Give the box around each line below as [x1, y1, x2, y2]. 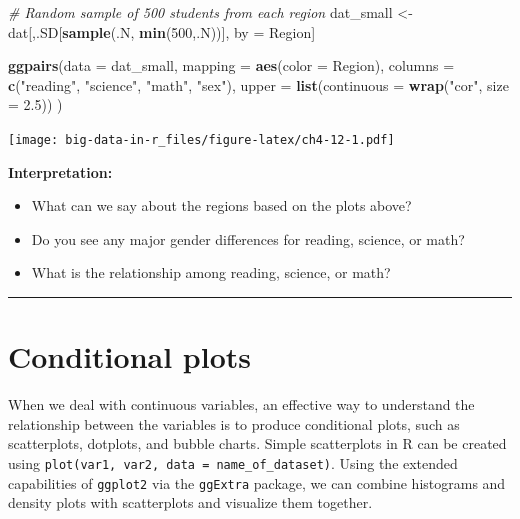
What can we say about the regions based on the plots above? [31, 195, 412, 216]
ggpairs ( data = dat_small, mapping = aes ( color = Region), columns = [8, 55, 455, 76]
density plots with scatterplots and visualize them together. [8, 492, 373, 513]
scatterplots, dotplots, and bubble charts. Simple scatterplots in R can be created [8, 433, 507, 454]
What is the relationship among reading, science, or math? [31, 262, 391, 283]
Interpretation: [8, 161, 113, 182]
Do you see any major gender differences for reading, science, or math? [31, 228, 465, 249]
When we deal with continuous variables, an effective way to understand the [8, 394, 475, 415]
